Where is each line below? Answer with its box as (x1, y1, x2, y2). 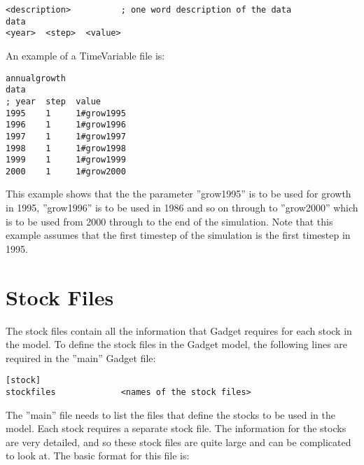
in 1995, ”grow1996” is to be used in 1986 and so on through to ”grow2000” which (6, 200, 358, 215)
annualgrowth (6, 73, 66, 83)
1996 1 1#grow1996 (6, 120, 126, 130)
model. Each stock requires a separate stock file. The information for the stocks (6, 421, 346, 436)
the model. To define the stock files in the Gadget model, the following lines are (6, 337, 348, 352)
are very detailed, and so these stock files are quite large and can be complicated (6, 434, 351, 449)
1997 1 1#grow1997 (6, 131, 126, 141)
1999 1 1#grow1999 (6, 155, 126, 165)
